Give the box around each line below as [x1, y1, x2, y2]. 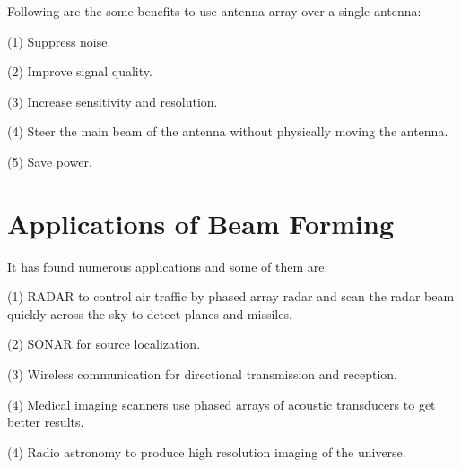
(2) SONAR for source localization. [7, 334, 201, 353]
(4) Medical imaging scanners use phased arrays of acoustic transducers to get [7, 394, 436, 413]
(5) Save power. [7, 152, 92, 170]
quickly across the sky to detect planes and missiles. [7, 304, 292, 323]
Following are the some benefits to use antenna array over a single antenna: [7, 2, 422, 20]
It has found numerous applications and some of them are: [7, 256, 328, 275]
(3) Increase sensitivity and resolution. [7, 91, 218, 110]
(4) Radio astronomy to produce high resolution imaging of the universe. [7, 442, 406, 461]
